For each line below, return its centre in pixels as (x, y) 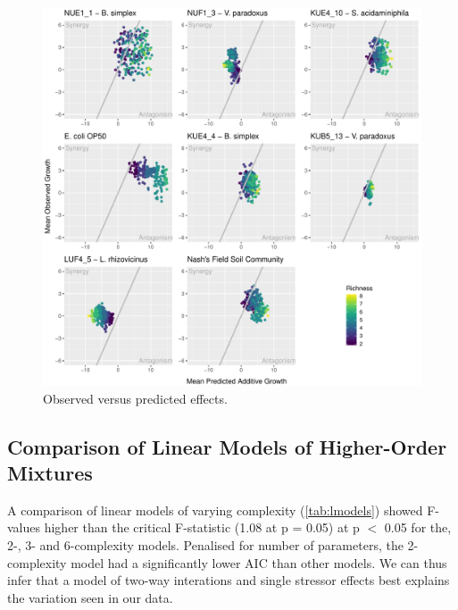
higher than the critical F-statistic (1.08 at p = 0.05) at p (202, 527)
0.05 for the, (418, 527)
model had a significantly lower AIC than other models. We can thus (259, 562)
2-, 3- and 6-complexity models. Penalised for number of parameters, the (205, 544)
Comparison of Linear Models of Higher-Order (227, 446)
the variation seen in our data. (90, 597)
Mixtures (50, 472)
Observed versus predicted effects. (135, 398)
